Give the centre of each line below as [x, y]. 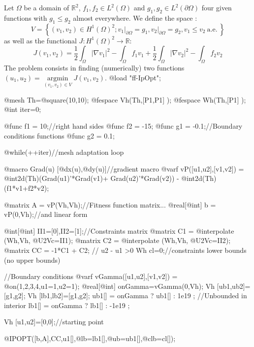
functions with [26, 17]
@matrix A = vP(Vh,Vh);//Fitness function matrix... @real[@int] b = [110, 204]
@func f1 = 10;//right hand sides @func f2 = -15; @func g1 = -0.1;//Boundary [123, 125]
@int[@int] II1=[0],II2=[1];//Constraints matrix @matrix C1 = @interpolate [119, 230]
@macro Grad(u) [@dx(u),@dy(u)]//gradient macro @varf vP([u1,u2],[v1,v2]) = [124, 168]
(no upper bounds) [32, 260]
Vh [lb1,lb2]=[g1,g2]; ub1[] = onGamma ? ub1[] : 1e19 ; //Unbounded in [137, 295]
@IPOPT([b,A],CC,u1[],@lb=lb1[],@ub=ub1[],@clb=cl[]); [90, 338]
